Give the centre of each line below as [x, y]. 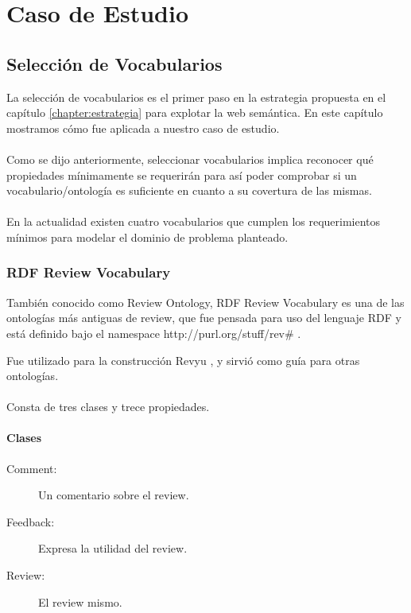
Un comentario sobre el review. [114, 495]
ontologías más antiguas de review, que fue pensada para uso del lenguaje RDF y [204, 318]
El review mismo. [80, 601]
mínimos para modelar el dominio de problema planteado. [147, 237]
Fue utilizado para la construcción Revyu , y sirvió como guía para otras [183, 360]
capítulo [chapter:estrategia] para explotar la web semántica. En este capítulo [195, 113]
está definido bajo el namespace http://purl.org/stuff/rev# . [154, 333]
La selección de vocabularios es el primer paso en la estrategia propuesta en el [196, 97]
